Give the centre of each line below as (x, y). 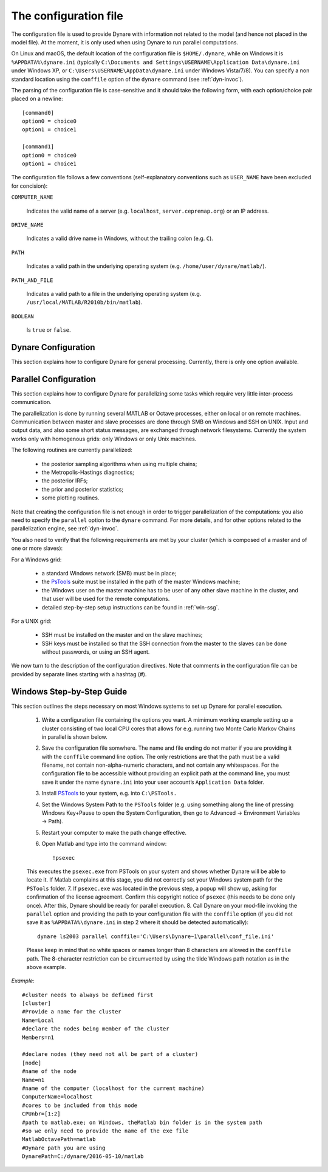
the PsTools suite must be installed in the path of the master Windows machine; (141, 582)
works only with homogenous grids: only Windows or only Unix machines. (104, 439)
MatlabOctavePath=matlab (59, 1139)
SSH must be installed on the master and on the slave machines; (122, 635)
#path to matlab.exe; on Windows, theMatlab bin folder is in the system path (142, 1122)
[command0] (38, 113)
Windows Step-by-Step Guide (69, 692)
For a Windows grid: (36, 560)
